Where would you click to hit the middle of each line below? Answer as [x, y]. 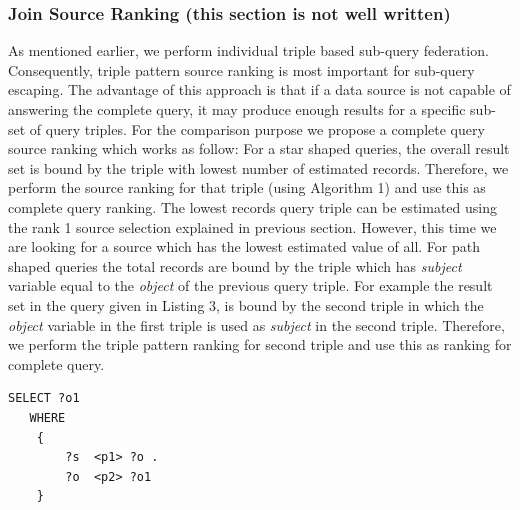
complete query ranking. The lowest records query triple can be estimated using [252, 206]
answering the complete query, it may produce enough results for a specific [237, 109]
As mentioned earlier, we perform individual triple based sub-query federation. [248, 50]
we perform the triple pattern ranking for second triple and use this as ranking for [260, 344]
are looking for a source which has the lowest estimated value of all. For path [244, 246]
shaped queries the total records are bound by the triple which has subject [235, 265]
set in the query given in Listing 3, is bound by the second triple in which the [246, 304]
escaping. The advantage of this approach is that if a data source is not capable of [259, 89]
